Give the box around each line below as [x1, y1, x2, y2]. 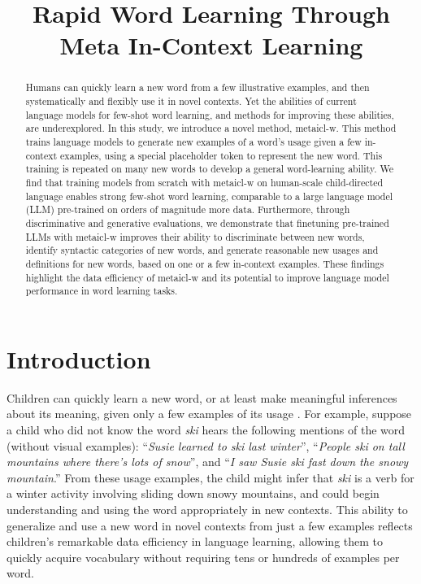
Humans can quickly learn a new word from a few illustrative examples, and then [25, 81, 370, 94]
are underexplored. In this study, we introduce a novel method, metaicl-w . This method [25, 121, 397, 135]
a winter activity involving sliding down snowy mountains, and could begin [7, 485, 380, 502]
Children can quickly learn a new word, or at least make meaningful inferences [7, 389, 397, 406]
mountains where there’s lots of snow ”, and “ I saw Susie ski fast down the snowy [7, 453, 409, 470]
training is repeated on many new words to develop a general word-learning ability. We [25, 162, 393, 176]
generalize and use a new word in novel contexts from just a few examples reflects [7, 516, 413, 534]
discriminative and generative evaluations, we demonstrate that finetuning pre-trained [25, 216, 389, 229]
